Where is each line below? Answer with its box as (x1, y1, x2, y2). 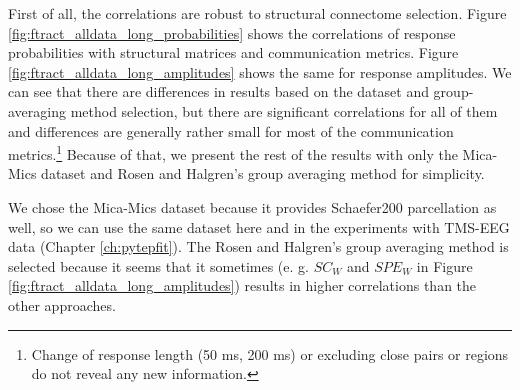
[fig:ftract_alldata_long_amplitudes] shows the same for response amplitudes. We (8, 61, 512, 82)
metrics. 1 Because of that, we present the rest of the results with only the (8, 141, 458, 164)
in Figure (416, 255, 473, 276)
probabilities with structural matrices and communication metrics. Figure (8, 42, 459, 63)
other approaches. (8, 294, 116, 315)
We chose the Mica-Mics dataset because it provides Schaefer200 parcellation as (8, 197, 497, 217)
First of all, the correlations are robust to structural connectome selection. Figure (8, 3, 507, 23)
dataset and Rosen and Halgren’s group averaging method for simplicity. (41, 163, 485, 184)
